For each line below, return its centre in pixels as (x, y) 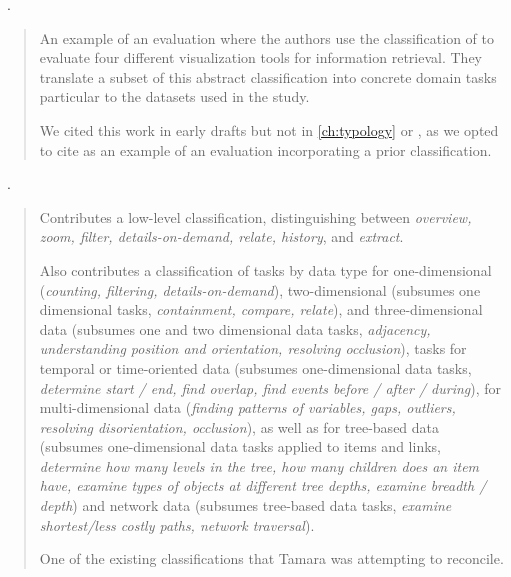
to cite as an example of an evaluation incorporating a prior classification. (265, 149)
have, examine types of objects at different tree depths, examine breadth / (263, 485)
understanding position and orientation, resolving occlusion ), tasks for (253, 348)
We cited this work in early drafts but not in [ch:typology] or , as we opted (269, 129)
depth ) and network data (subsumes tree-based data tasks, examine (245, 505)
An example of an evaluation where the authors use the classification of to (267, 37)
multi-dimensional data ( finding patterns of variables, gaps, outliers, (247, 407)
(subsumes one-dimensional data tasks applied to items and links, (240, 446)
